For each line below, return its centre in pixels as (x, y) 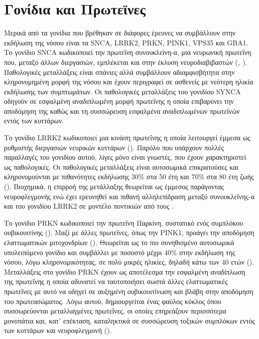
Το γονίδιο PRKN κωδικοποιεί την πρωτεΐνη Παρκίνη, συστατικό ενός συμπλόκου (124, 222)
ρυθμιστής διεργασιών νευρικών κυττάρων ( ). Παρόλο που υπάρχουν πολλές (114, 147)
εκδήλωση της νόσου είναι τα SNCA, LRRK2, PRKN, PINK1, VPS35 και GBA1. (126, 42)
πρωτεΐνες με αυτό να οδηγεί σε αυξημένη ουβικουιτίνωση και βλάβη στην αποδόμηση (129, 291)
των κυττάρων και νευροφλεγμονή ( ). (58, 330)
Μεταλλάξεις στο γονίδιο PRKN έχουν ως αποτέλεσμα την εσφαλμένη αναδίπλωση (125, 271)
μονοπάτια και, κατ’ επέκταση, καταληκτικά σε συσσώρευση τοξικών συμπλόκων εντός (129, 320)
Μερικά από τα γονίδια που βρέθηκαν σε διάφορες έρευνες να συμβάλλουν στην (120, 33)
